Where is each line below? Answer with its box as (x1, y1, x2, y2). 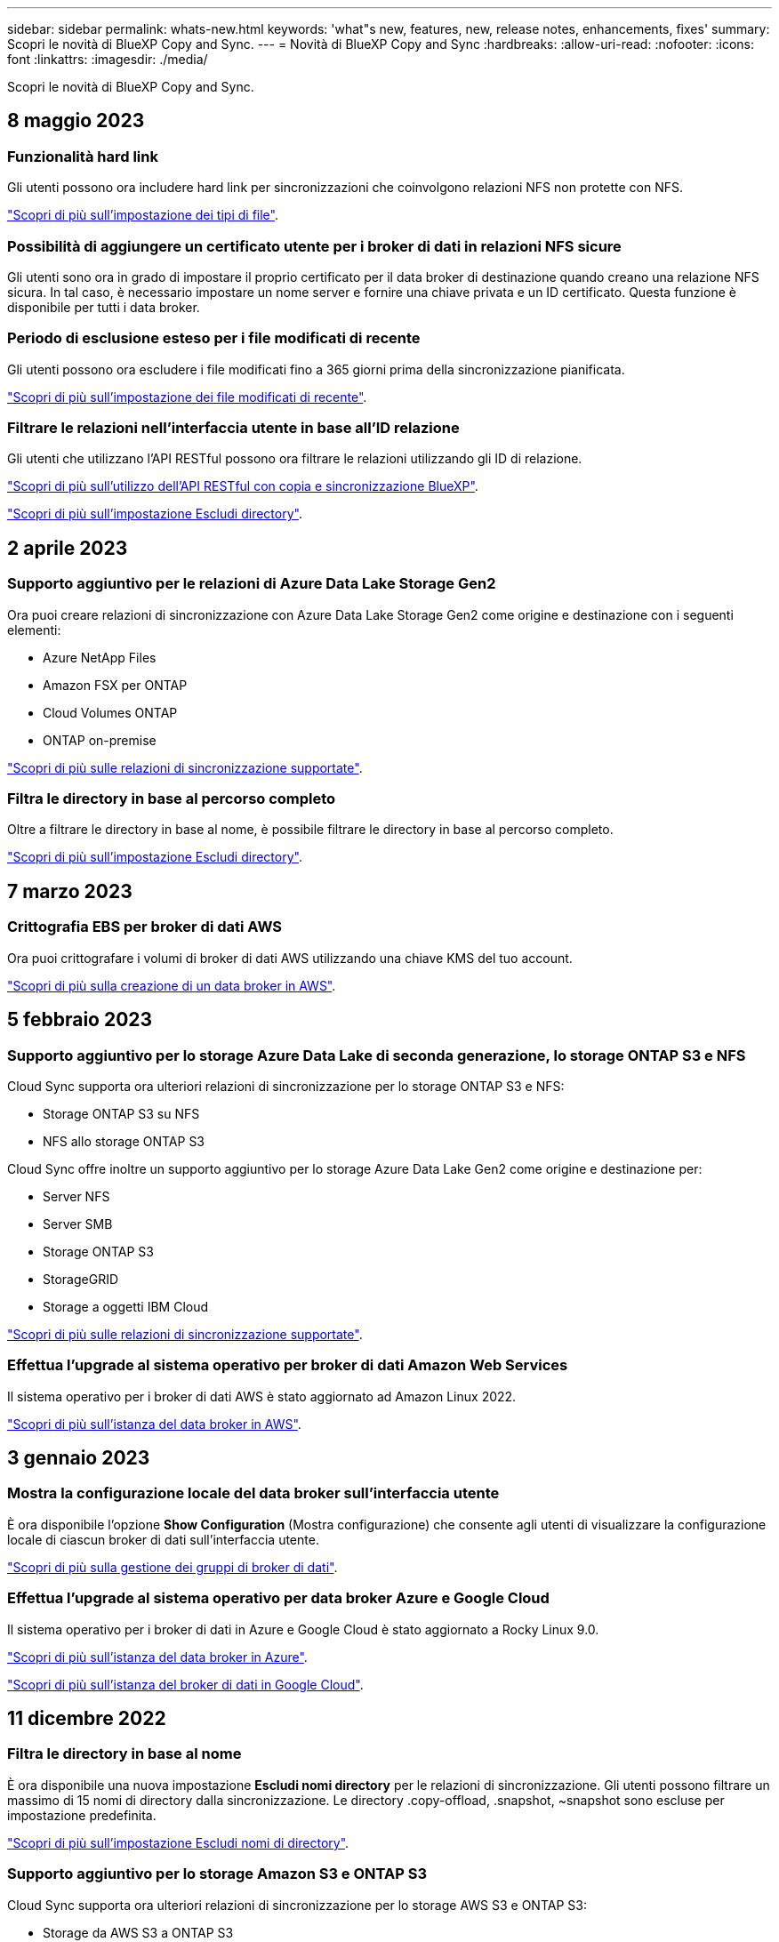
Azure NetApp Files (43, 649, 157, 665)
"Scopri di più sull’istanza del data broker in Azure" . (7, 1649, 308, 1665)
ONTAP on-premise (43, 732, 157, 748)
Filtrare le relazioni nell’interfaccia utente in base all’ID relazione (7, 419, 460, 437)
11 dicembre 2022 (7, 1707, 166, 1730)
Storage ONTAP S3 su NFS (43, 1105, 200, 1121)
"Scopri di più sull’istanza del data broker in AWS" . (7, 1416, 301, 1432)
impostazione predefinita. (7, 1807, 157, 1823)
